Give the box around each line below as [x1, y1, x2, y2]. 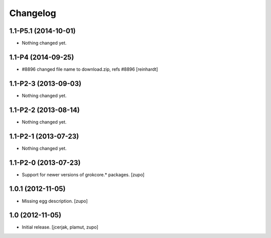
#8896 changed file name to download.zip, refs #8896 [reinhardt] [22, 66, 158, 72]
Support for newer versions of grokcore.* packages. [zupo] [22, 171, 145, 178]
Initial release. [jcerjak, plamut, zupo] [22, 224, 99, 230]
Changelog [9, 8, 56, 19]
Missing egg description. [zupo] [22, 198, 88, 204]
